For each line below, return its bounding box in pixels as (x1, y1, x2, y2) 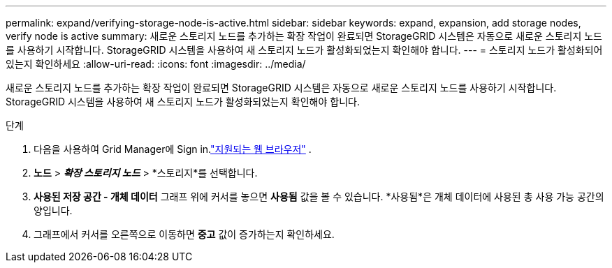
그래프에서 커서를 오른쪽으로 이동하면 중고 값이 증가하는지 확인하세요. (34, 228, 335, 240)
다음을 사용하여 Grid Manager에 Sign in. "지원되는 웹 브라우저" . (34, 143, 312, 155)
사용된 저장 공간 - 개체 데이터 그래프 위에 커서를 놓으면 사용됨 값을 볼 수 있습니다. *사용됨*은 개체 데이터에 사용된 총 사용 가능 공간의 (34, 191, 604, 202)
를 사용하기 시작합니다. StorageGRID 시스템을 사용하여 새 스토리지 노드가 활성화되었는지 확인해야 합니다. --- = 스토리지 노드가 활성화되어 (6, 44, 603, 56)
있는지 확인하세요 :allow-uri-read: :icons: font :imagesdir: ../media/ (6, 58, 306, 70)
